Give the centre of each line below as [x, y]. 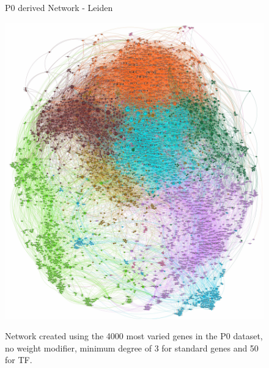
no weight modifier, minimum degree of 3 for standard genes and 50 [132, 348]
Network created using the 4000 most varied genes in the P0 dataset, [134, 336]
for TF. [19, 360]
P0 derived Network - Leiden [59, 7]
